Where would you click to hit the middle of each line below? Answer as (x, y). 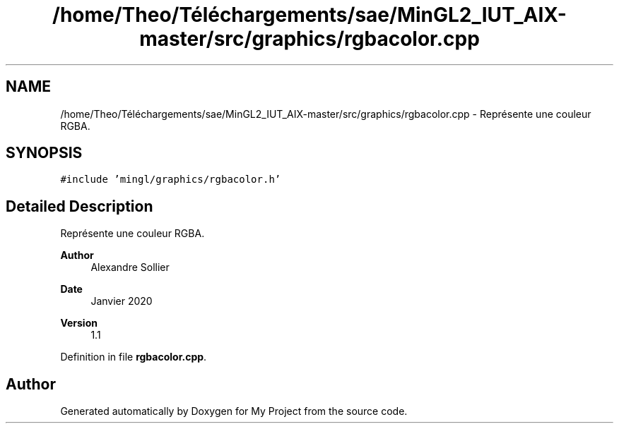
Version (79, 323)
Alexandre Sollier (130, 267)
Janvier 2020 (122, 301)
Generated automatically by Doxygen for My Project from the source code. (234, 411)
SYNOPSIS (44, 153)
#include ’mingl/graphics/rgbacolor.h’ (171, 180)
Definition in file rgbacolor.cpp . (134, 357)
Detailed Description (79, 206)
